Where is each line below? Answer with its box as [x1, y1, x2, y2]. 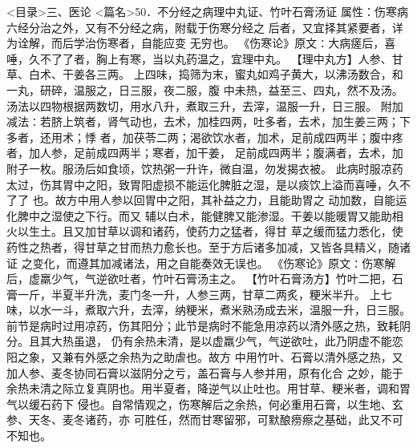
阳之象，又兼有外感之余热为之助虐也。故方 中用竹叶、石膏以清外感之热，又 [6, 349, 403, 365]
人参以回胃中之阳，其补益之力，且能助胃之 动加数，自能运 [99, 192, 407, 208]
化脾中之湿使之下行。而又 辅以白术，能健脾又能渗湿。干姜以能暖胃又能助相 [6, 207, 403, 224]
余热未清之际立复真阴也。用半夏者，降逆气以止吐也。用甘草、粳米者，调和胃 [6, 380, 411, 397]
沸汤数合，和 [335, 66, 403, 83]
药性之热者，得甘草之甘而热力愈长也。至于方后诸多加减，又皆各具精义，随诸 [6, 238, 411, 255]
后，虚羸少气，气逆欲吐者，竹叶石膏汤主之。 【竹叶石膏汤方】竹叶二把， [6, 270, 392, 287]
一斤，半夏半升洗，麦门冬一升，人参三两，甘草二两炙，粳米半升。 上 [17, 285, 381, 302]
